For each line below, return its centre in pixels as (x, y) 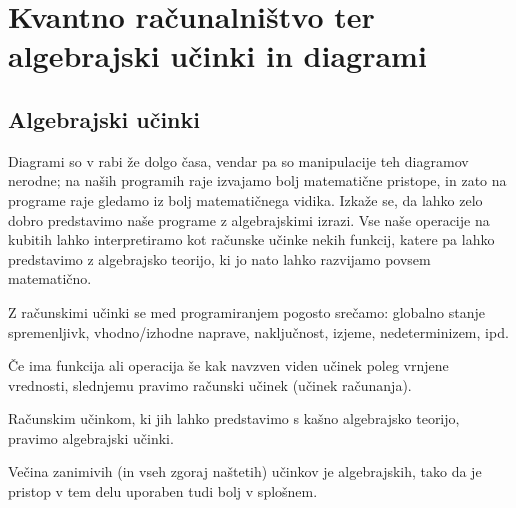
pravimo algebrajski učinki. (91, 437)
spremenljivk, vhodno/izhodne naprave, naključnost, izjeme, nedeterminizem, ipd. (258, 331)
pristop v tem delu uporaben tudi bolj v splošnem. (163, 491)
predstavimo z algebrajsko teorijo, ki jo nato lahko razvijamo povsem (219, 258)
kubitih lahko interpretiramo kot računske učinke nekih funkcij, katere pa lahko (251, 239)
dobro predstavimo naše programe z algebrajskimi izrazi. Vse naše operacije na (249, 219)
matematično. (50, 278)
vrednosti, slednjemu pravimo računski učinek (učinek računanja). (210, 384)
